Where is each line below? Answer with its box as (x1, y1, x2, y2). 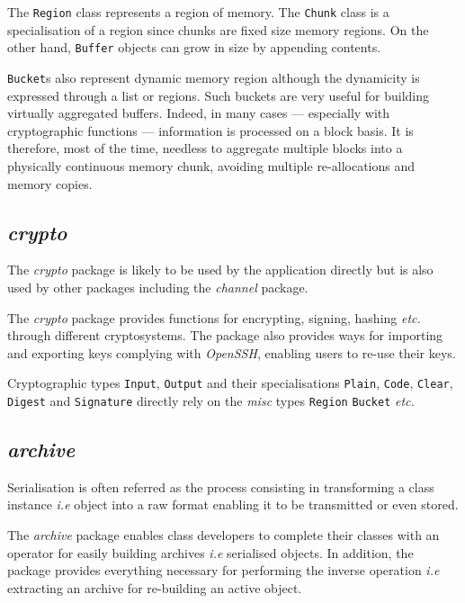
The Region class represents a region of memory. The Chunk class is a (7, 3, 389, 21)
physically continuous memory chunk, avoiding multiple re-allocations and (7, 156, 416, 175)
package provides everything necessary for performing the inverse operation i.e (7, 561, 440, 580)
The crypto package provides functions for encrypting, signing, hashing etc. (7, 308, 421, 327)
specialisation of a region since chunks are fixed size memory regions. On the (7, 20, 429, 39)
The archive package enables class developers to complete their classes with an (7, 526, 440, 544)
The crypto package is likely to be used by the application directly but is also (7, 260, 434, 279)
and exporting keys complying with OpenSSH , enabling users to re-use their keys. (7, 343, 456, 362)
